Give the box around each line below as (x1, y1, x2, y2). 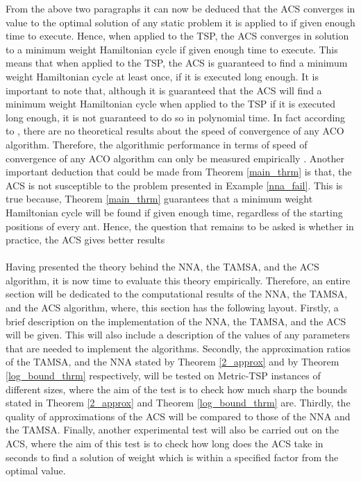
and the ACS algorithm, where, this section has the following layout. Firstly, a (6, 300, 339, 315)
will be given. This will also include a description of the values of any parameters (6, 327, 350, 342)
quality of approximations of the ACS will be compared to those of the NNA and (6, 408, 351, 423)
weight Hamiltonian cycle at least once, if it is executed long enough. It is (6, 69, 319, 83)
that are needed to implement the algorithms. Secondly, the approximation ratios (6, 341, 351, 355)
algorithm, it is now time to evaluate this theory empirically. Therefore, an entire (6, 273, 351, 287)
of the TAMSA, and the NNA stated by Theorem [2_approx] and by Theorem (6, 354, 339, 369)
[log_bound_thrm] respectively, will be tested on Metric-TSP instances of (6, 368, 321, 383)
